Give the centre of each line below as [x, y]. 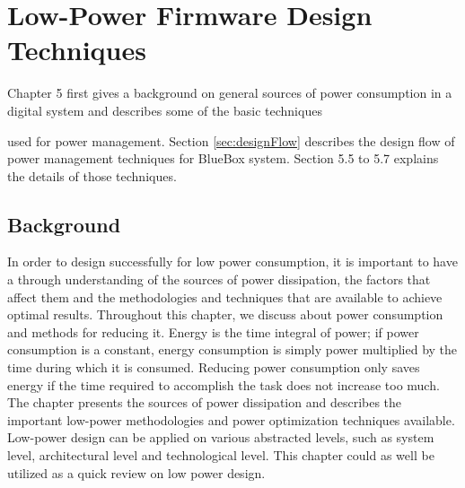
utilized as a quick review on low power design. [136, 472]
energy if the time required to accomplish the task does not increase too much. [224, 384]
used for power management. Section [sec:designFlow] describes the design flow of [231, 140]
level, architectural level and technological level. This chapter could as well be [221, 455]
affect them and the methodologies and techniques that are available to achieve [225, 296]
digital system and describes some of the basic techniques [165, 110]
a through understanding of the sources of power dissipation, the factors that [219, 279]
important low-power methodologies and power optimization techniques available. [231, 419]
